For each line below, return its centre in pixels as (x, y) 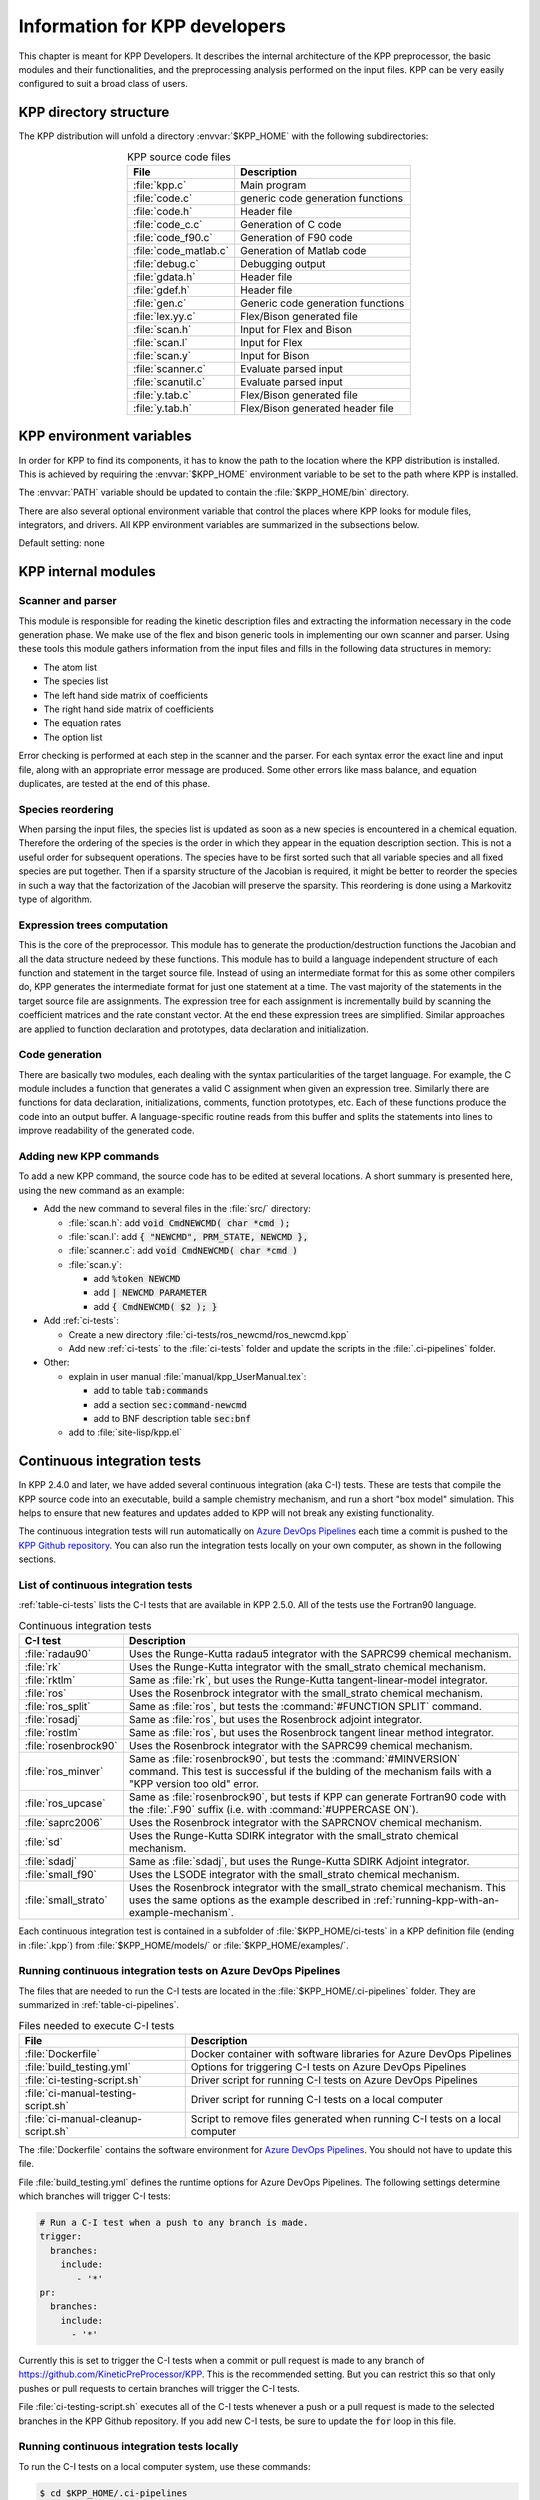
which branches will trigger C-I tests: (94, 2196)
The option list (73, 737)
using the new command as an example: (101, 1190)
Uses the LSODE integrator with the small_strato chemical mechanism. (294, 1875)
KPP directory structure (94, 112)
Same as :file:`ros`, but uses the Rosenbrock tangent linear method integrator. (311, 1733)
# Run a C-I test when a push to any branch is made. (174, 2222)
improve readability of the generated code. (106, 1131)
